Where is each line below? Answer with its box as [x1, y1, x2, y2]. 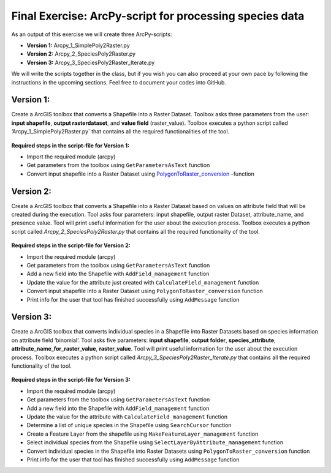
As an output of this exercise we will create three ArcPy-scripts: [11, 31, 172, 38]
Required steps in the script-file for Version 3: [11, 376, 131, 384]
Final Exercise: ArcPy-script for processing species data [11, 9, 305, 23]
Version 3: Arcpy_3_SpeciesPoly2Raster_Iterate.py [26, 59, 155, 66]
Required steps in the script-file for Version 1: [11, 141, 130, 149]
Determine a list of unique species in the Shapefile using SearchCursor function [26, 422, 232, 429]
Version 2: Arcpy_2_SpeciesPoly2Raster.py [26, 50, 136, 58]
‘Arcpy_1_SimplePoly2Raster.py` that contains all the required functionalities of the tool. [11, 128, 230, 135]
